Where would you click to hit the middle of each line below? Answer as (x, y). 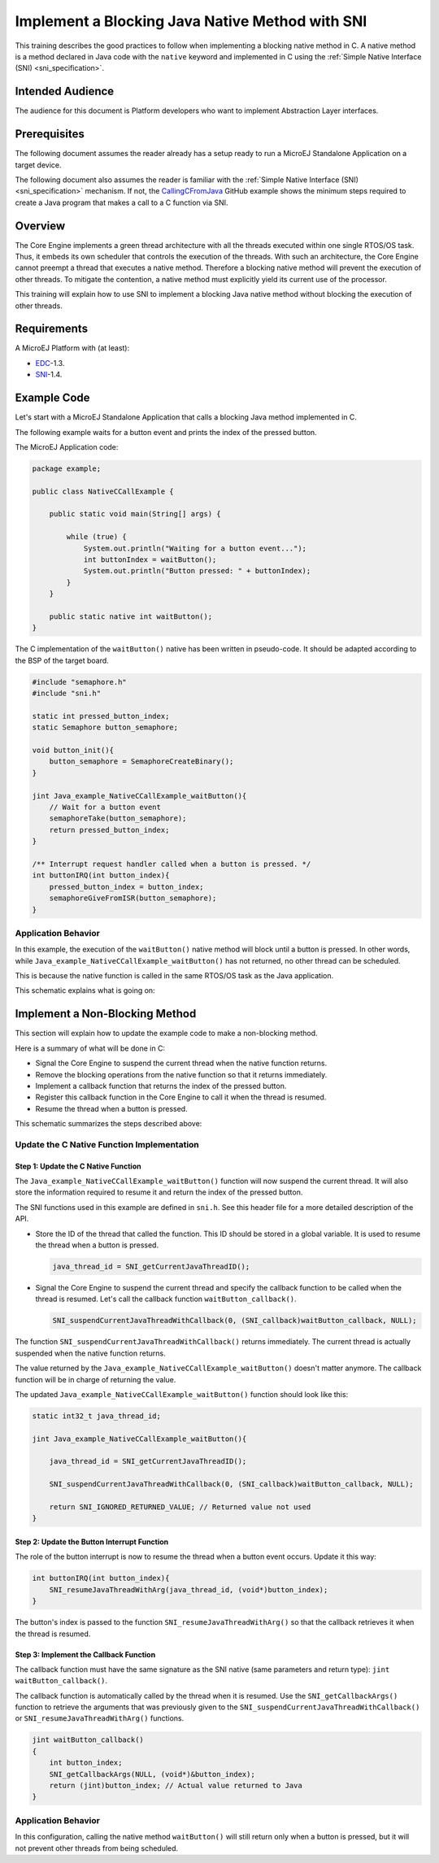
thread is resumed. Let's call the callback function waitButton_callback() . (166, 1299)
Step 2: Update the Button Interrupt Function (92, 1542)
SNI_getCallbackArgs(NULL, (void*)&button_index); (152, 1774)
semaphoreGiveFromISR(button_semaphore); (133, 898)
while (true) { (97, 537)
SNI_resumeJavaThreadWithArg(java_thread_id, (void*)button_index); (189, 1589)
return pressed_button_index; (109, 830)
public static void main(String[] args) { (135, 514)
